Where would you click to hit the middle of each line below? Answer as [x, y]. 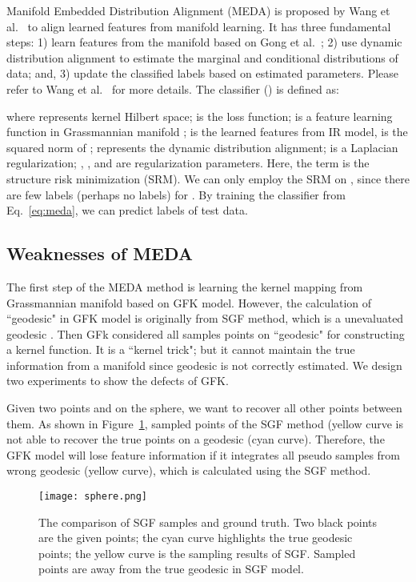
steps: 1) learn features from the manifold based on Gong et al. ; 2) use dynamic [204, 42]
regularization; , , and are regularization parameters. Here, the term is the [188, 163]
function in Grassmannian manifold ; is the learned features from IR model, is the [207, 132]
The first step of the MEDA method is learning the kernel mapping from [185, 286]
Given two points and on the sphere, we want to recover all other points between [204, 408]
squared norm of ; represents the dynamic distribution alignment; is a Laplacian [202, 147]
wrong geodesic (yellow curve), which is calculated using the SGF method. [189, 470]
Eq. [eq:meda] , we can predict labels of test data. [127, 210]
